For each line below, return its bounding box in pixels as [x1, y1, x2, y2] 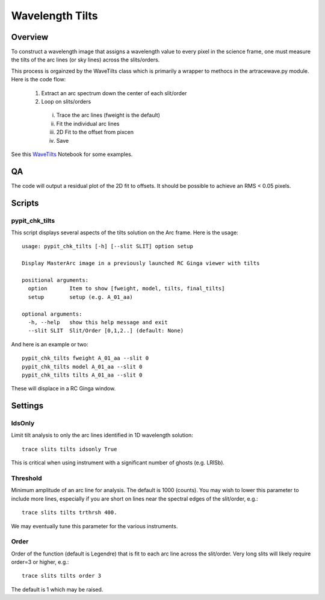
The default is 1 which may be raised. [11, 586, 104, 593]
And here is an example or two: [11, 340, 88, 348]
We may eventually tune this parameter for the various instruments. [11, 522, 178, 530]
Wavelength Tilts [11, 9, 98, 22]
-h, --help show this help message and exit [28, 319, 168, 325]
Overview [11, 32, 49, 42]
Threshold [11, 473, 42, 482]
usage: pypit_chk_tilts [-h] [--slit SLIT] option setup [22, 243, 194, 250]
